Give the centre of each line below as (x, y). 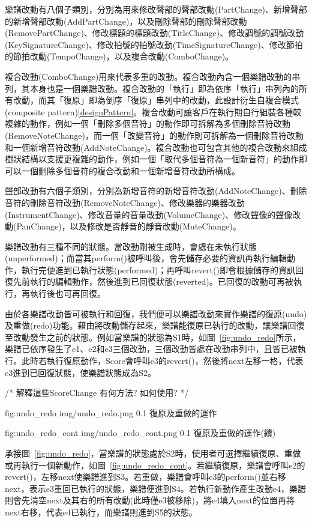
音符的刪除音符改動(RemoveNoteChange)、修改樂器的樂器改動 (125, 202)
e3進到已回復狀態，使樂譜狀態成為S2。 (80, 372)
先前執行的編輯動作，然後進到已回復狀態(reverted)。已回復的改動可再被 (153, 281)
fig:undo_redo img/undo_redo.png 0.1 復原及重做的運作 (111, 412)
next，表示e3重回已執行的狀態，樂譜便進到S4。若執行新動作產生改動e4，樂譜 (156, 488)
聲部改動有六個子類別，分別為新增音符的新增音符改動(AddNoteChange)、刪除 (156, 191)
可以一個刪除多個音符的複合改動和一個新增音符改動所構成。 (122, 170)
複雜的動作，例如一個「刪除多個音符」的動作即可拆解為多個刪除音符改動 (148, 123)
